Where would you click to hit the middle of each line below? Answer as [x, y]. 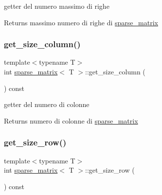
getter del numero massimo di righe [57, 6]
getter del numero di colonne [47, 104]
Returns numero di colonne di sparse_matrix [71, 120]
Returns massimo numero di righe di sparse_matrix [81, 22]
